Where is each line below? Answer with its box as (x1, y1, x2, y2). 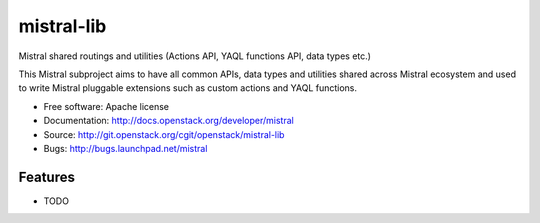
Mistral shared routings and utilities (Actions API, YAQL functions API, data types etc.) (18, 50, 372, 62)
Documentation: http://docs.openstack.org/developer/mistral (43, 115, 294, 127)
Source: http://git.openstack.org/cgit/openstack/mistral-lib (43, 128, 285, 140)
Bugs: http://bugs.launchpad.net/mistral (43, 142, 208, 154)
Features (18, 168, 75, 185)
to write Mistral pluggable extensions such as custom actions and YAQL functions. (18, 82, 358, 94)
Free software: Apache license (43, 100, 170, 112)
